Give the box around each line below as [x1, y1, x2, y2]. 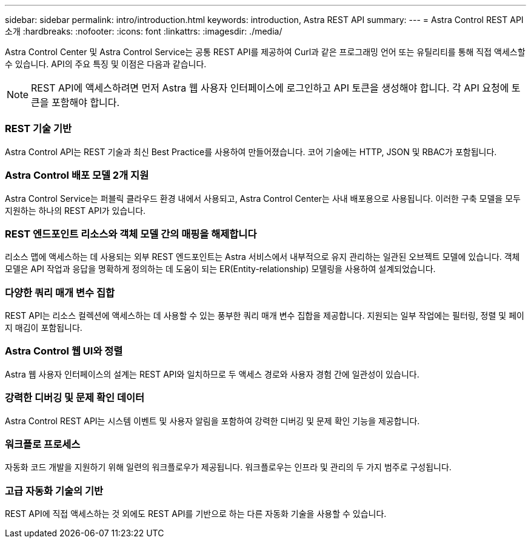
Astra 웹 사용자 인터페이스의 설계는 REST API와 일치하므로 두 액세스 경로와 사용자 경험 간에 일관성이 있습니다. [5, 368, 419, 379]
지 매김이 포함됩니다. [5, 322, 82, 333]
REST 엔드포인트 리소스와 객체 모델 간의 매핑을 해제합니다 [5, 227, 257, 240]
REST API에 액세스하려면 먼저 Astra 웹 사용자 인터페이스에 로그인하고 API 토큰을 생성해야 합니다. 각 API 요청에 [31, 82, 509, 94]
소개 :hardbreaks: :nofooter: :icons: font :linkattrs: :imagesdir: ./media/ [5, 26, 282, 36]
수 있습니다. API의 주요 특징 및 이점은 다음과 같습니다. [5, 59, 207, 69]
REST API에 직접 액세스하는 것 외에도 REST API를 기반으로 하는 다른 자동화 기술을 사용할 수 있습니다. [5, 508, 387, 519]
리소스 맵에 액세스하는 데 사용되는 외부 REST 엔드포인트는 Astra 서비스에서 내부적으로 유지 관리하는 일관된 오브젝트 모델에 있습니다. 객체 [5, 252, 520, 262]
